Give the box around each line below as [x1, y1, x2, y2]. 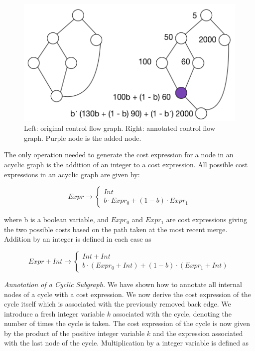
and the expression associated [152, 328, 243, 338]
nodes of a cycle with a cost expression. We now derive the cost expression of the [4, 289, 251, 299]
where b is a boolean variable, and [4, 214, 109, 225]
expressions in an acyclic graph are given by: [4, 169, 140, 179]
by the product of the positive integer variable [4, 328, 145, 338]
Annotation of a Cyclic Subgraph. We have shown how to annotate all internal [4, 279, 242, 289]
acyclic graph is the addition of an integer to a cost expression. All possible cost [4, 159, 248, 169]
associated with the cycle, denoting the [113, 308, 232, 319]
